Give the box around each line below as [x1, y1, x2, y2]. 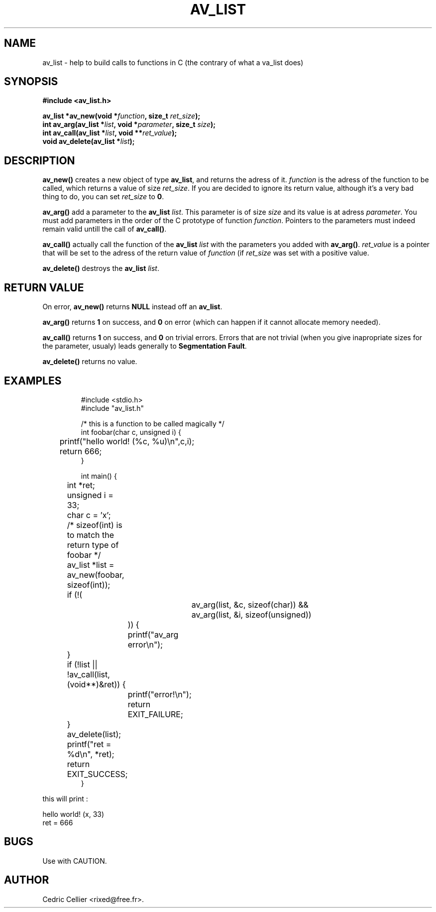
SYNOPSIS [4, 75, 58, 88]
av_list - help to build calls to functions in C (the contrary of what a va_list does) [42, 58, 304, 67]
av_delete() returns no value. [42, 357, 137, 366]
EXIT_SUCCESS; [67, 769, 128, 779]
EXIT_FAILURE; [127, 709, 183, 719]
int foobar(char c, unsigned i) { [81, 427, 181, 436]
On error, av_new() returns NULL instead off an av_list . [42, 302, 222, 311]
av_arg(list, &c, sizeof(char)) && [191, 599, 309, 610]
